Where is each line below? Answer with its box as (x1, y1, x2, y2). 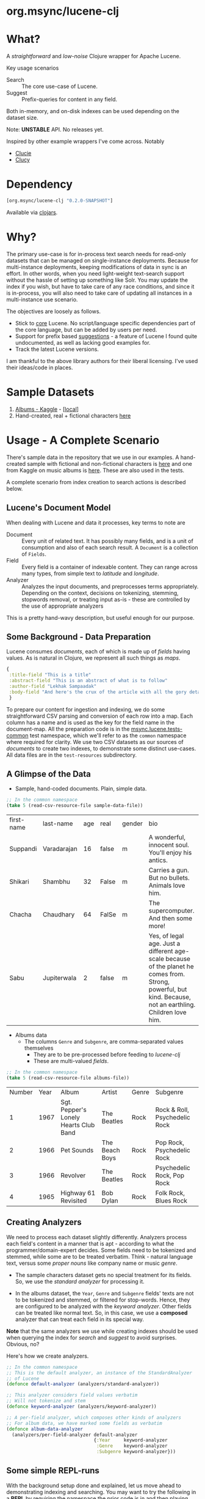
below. (6, 485, 23, 492)
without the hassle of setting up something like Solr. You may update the (6, 276, 188, 284)
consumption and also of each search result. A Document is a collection (21, 543, 198, 551)
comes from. (148, 970, 185, 979)
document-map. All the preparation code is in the (6, 725, 130, 732)
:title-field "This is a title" (9, 672, 92, 678)
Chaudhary (42, 910, 75, 919)
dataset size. (6, 114, 38, 122)
